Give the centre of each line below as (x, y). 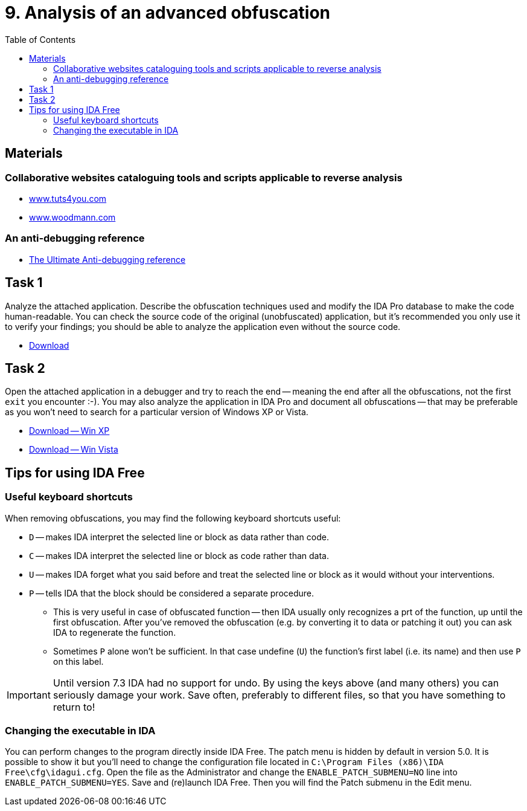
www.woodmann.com (72, 217)
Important (29, 695)
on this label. (78, 661)
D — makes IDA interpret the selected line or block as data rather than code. (179, 537)
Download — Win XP (69, 431)
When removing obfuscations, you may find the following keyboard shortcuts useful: (173, 518)
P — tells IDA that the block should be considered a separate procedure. (172, 593)
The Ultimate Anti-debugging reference (107, 259)
